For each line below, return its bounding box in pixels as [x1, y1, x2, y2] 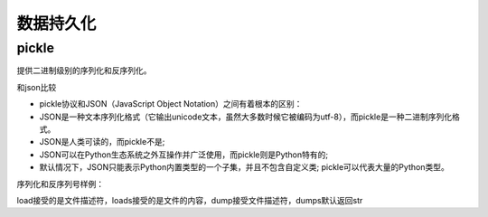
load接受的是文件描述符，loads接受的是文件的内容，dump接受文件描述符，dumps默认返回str [16, 194, 363, 205]
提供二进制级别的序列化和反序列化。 [16, 65, 152, 76]
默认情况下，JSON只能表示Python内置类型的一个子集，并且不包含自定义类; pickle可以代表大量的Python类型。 [39, 162, 449, 173]
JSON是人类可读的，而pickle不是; [39, 137, 165, 147]
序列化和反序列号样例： [16, 178, 104, 189]
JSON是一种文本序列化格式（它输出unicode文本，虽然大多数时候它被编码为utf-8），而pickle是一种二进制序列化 [39, 111, 452, 122]
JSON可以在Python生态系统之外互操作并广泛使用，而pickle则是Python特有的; [39, 149, 329, 160]
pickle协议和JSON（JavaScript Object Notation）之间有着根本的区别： [39, 99, 303, 109]
